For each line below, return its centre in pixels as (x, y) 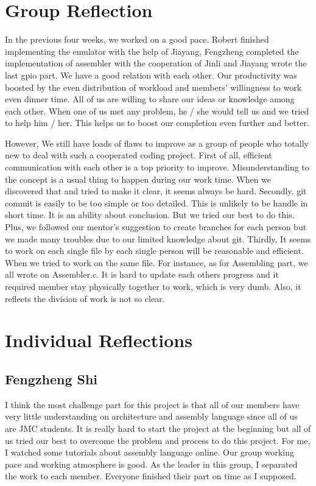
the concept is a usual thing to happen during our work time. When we (138, 179)
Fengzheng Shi (51, 379)
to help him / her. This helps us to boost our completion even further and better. (157, 123)
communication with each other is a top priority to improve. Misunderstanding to (157, 167)
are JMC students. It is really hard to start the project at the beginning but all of (158, 428)
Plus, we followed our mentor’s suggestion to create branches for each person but (156, 227)
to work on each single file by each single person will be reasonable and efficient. (154, 251)
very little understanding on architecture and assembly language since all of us (151, 416)
